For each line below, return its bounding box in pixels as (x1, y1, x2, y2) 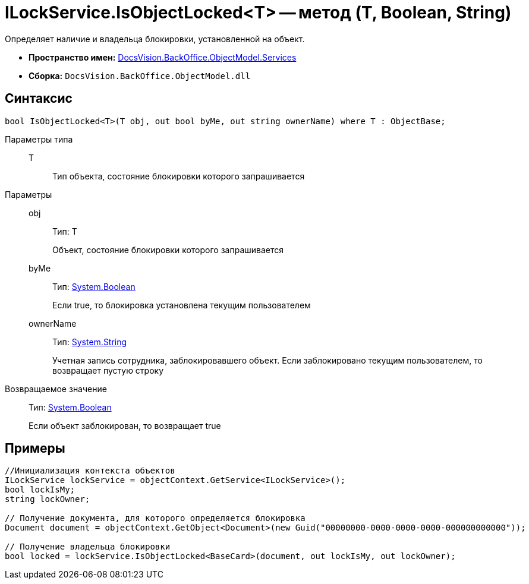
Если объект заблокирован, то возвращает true (29, 420, 221, 431)
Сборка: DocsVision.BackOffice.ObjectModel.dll (29, 70, 251, 81)
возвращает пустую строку (52, 365, 164, 375)
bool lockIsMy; (5, 485, 75, 495)
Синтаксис (5, 91, 73, 106)
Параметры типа (5, 134, 73, 144)
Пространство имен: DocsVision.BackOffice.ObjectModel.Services (29, 52, 297, 62)
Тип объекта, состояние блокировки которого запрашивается (52, 171, 305, 181)
